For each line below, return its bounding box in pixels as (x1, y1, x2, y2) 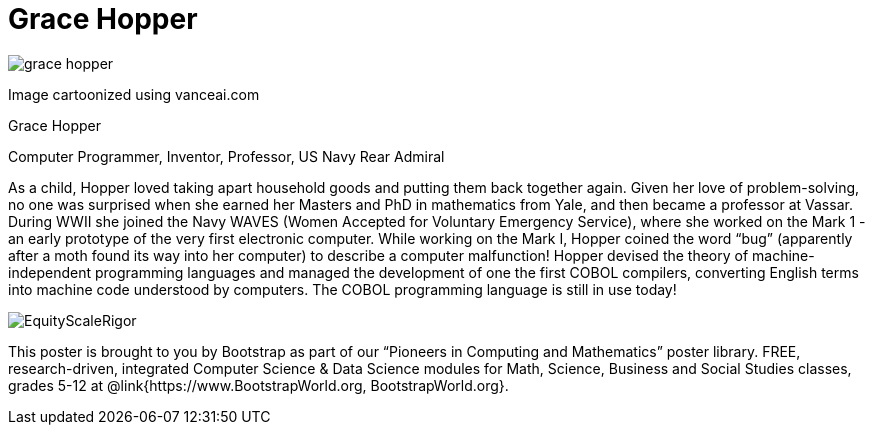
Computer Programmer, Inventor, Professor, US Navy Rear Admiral (8, 147, 445, 165)
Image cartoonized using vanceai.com (8, 85, 260, 103)
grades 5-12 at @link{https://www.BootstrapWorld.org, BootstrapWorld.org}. (8, 376, 509, 394)
